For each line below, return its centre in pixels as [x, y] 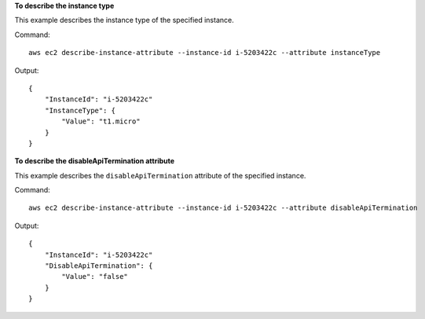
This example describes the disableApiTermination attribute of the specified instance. [160, 175]
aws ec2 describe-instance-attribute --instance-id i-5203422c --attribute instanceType [205, 53]
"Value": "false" [95, 277]
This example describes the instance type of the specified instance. [125, 20]
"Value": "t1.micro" [101, 121]
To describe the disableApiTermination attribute [95, 161]
